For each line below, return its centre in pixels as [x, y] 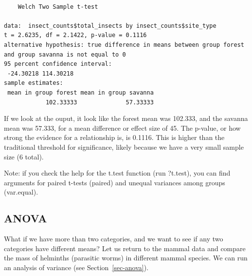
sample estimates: [34, 83]
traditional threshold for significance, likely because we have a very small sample [124, 147]
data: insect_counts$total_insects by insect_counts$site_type [110, 26]
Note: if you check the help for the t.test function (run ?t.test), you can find [117, 173]
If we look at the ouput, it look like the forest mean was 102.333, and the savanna [126, 118]
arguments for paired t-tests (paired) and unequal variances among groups [115, 182]
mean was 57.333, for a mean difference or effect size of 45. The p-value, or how [122, 128]
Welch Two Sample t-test [58, 7]
